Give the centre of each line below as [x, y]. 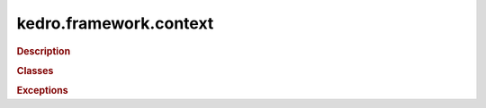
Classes [35, 71]
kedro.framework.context [115, 23]
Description [44, 51]
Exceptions [42, 91]
